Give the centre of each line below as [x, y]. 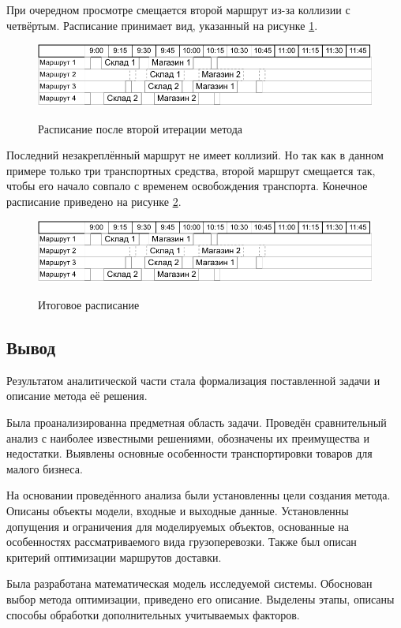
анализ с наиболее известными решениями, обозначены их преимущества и [188, 437]
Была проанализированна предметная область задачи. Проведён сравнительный [197, 422]
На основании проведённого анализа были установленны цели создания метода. [199, 495]
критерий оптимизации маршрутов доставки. [114, 557]
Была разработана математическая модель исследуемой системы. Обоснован [189, 583]
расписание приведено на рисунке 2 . [94, 202]
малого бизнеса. [45, 468]
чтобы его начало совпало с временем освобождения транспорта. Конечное [187, 186]
